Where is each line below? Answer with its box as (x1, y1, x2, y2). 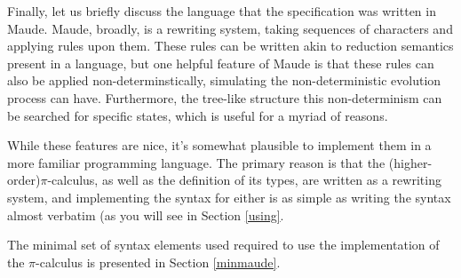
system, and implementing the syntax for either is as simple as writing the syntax (7, 187, 451, 206)
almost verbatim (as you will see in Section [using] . (7, 205, 284, 224)
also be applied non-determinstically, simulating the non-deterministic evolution (7, 71, 441, 90)
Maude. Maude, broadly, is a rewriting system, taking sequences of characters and (7, 19, 453, 37)
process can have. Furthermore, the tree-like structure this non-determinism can (7, 88, 442, 107)
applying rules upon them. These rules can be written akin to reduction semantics (7, 36, 454, 55)
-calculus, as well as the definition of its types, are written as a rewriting (47, 171, 441, 189)
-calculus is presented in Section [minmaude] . (36, 252, 281, 271)
